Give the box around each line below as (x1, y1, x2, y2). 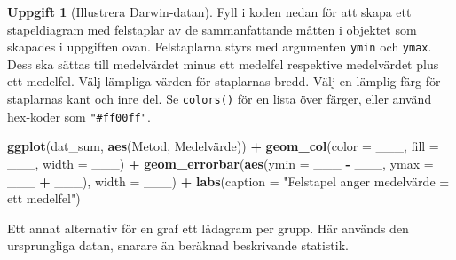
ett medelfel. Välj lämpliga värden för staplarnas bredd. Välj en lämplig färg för (7, 72, 441, 91)
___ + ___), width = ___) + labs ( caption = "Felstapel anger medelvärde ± (7, 171, 450, 190)
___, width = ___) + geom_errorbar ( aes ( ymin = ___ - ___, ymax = (7, 154, 434, 172)
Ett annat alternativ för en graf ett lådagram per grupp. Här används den (7, 218, 409, 237)
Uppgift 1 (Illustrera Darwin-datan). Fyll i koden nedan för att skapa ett (7, 3, 412, 20)
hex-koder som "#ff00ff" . (7, 106, 151, 125)
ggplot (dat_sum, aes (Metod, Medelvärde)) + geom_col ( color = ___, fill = (7, 137, 439, 155)
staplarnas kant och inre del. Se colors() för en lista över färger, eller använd (7, 90, 432, 108)
